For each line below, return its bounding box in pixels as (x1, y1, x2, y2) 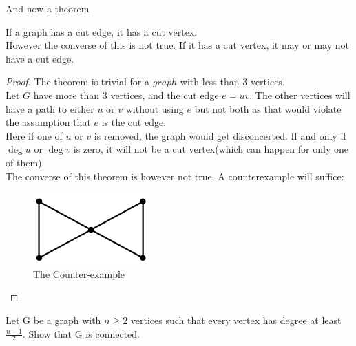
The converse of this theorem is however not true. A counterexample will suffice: (6, 169, 344, 183)
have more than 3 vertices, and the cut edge (33, 87, 219, 102)
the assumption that (6, 115, 91, 129)
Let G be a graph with (6, 312, 101, 327)
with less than (180, 74, 240, 89)
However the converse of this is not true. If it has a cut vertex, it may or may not (6, 38, 349, 52)
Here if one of (6, 128, 63, 142)
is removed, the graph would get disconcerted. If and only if (94, 128, 346, 142)
